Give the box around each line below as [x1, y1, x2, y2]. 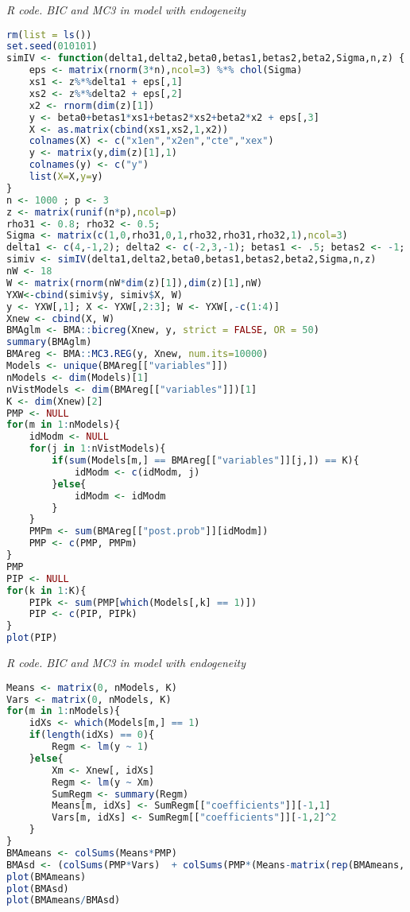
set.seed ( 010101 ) [6, 41, 98, 52]
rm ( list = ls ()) [6, 29, 92, 41]
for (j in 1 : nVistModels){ [29, 443, 166, 455]
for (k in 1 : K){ [6, 584, 87, 596]
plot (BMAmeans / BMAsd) [6, 895, 121, 906]
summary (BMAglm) [6, 336, 92, 348]
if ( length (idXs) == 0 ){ [29, 729, 155, 741]
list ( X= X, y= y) [29, 171, 103, 183]
